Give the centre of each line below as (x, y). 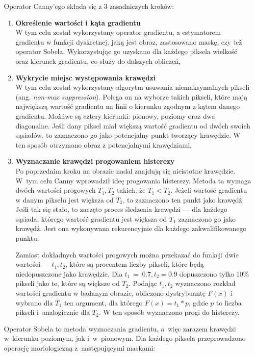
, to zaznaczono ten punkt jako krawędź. (183, 199)
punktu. (27, 238)
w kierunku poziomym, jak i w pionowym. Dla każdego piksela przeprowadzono (125, 338)
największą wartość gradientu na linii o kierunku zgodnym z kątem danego (128, 106)
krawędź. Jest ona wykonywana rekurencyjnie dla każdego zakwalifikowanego (131, 228)
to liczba (229, 302)
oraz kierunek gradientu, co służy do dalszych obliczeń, (98, 61)
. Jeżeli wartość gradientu (209, 190)
